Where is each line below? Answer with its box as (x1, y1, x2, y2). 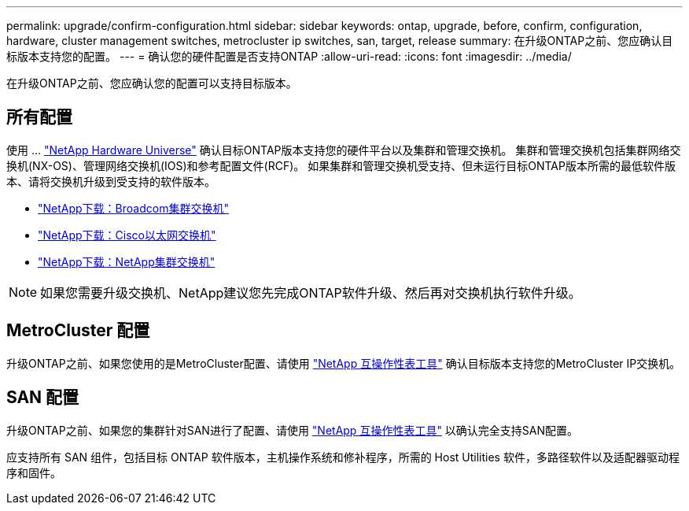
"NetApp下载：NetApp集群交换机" (38, 254, 216, 268)
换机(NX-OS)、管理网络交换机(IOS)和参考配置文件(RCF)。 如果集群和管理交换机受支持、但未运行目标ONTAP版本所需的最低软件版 (6, 158, 676, 172)
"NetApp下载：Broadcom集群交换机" (38, 201, 229, 215)
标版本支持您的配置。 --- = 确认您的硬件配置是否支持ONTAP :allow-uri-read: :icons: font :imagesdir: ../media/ (6, 50, 572, 63)
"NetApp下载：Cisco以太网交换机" (38, 228, 216, 242)
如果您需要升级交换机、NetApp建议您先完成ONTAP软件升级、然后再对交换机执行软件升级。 (40, 284, 581, 301)
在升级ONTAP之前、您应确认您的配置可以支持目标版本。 (6, 76, 297, 90)
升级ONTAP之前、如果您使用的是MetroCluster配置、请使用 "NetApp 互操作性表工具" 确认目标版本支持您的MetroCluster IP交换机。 (6, 356, 681, 370)
